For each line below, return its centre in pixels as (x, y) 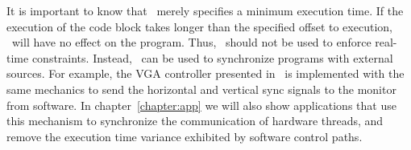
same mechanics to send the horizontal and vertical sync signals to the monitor (201, 89)
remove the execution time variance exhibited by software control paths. (185, 136)
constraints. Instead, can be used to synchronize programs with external (212, 57)
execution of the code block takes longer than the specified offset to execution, (199, 26)
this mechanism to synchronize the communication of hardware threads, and (195, 121)
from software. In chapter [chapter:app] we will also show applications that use (201, 105)
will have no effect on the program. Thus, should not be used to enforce (191, 42)
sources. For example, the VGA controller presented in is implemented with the (205, 73)
